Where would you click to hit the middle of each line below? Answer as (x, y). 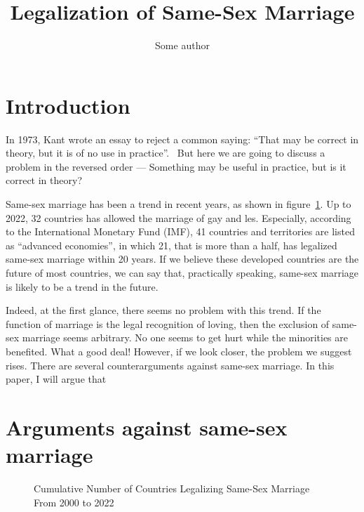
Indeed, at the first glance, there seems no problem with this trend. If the (163, 310)
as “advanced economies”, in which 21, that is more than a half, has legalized (171, 245)
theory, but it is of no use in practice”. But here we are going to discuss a (166, 153)
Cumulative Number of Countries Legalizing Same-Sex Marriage (172, 488)
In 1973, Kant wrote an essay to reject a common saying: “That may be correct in (182, 139)
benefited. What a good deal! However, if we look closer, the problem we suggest (179, 351)
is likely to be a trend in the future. (82, 286)
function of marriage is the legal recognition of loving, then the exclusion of (168, 323)
